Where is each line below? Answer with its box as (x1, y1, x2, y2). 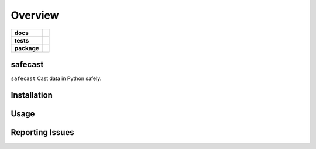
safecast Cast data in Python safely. (11, 75, 102, 82)
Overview (11, 9, 59, 22)
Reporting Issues (11, 127, 74, 137)
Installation (11, 90, 53, 100)
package (14, 44, 39, 52)
